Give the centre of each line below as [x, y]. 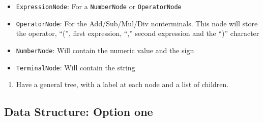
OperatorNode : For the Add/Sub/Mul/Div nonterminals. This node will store [137, 23]
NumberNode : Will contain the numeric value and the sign [105, 50]
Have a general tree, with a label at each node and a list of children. [122, 84]
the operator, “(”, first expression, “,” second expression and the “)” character [138, 33]
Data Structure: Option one [79, 112]
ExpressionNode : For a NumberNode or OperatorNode [99, 6]
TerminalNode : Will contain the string [76, 67]
